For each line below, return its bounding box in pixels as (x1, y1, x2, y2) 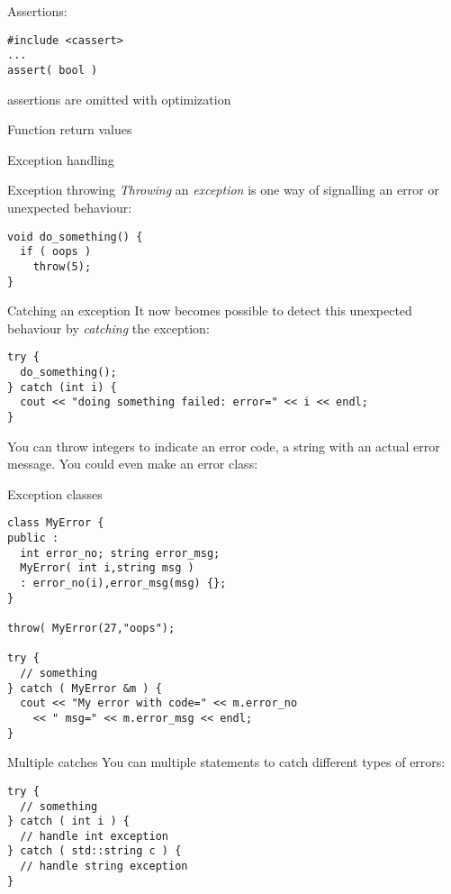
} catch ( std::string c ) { (7, 844, 182, 858)
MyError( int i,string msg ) (20, 561, 194, 575)
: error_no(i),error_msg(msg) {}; (20, 577, 227, 590)
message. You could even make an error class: (7, 454, 258, 473)
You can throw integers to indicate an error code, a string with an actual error (7, 436, 440, 455)
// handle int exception (20, 829, 168, 843)
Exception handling (7, 150, 114, 169)
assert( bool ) (7, 63, 98, 77)
